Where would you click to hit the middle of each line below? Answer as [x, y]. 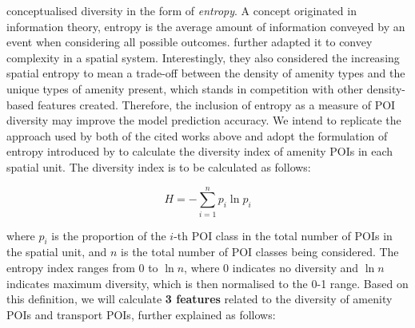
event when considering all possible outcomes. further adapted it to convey [190, 42]
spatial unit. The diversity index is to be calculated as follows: [159, 166]
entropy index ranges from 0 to [82, 268]
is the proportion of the [109, 235]
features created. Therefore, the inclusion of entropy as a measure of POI [216, 104]
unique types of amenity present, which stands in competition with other [185, 88]
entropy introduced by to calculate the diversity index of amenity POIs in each [200, 151]
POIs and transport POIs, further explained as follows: [141, 314]
